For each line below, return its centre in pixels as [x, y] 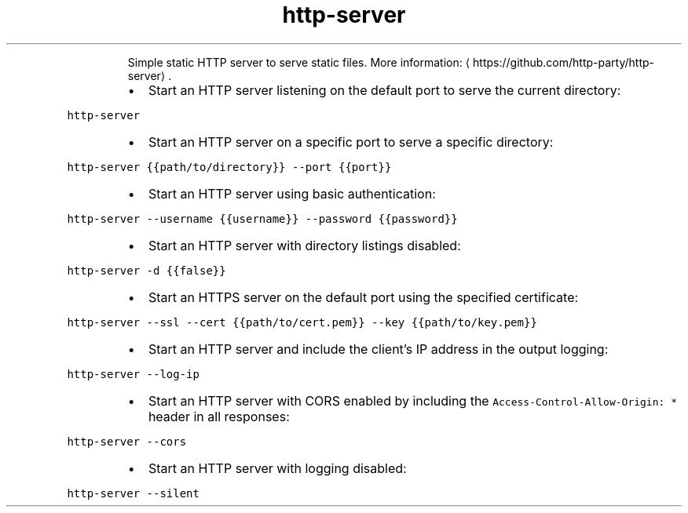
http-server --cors [127, 441]
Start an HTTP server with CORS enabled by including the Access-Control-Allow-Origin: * [413, 400]
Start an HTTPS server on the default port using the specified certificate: [363, 297]
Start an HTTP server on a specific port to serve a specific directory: [351, 142]
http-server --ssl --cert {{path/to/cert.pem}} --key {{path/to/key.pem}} [302, 322]
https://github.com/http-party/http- [564, 62]
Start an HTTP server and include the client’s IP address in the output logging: [378, 349]
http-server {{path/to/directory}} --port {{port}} [229, 167]
